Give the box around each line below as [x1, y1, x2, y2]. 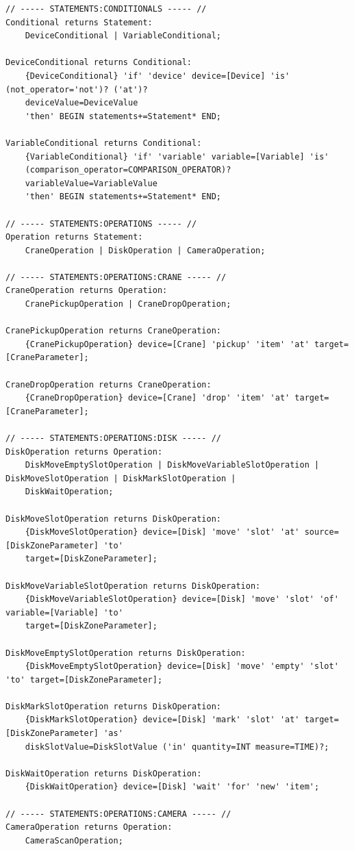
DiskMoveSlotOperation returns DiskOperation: [5, 513, 221, 524]
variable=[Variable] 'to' [5, 607, 123, 618]
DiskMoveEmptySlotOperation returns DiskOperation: [5, 648, 246, 658]
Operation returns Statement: [5, 232, 143, 242]
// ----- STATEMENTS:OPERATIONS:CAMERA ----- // [5, 809, 231, 819]
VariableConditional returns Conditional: [5, 138, 202, 148]
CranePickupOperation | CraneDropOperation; [25, 299, 231, 309]
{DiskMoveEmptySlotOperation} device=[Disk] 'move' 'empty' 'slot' [25, 661, 339, 672]
